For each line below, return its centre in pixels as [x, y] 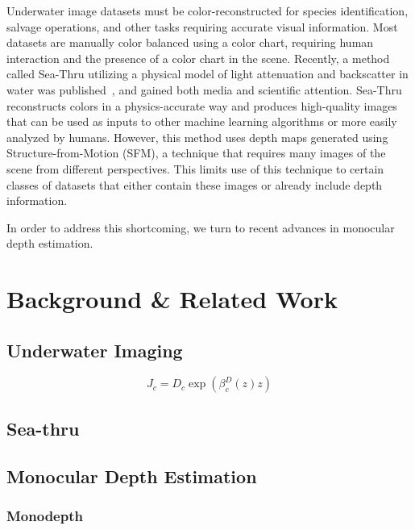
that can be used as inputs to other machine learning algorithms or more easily [202, 121]
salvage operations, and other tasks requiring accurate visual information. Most [202, 26]
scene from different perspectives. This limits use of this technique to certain [195, 168]
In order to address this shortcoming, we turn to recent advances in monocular [201, 227]
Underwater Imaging [95, 350]
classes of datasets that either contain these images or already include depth [195, 184]
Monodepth [45, 515]
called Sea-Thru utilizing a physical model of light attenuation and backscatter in [207, 74]
